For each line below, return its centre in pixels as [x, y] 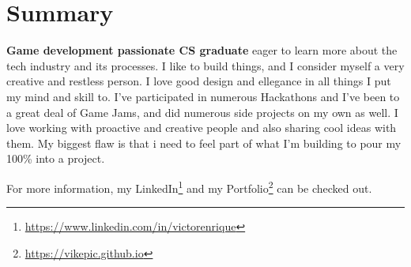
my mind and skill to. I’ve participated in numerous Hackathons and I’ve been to [203, 96]
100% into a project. [56, 158]
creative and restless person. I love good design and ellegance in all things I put [199, 81]
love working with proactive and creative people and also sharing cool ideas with [202, 128]
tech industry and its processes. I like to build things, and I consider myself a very [205, 65]
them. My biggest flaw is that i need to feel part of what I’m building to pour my [204, 143]
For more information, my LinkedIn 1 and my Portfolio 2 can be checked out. [189, 186]
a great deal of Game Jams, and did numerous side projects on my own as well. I [202, 112]
